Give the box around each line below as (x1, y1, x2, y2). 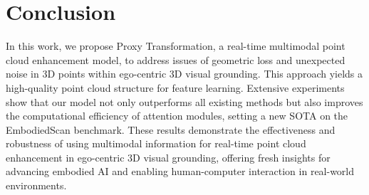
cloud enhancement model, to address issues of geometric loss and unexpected (6, 52, 345, 67)
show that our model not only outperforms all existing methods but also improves (6, 94, 363, 109)
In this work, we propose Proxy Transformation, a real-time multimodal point (6, 38, 345, 53)
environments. (6, 178, 67, 193)
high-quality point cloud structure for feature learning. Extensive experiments (6, 80, 345, 95)
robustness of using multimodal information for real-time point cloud (6, 136, 306, 151)
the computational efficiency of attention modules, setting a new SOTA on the (6, 108, 348, 123)
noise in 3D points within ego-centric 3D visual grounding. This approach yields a (6, 66, 363, 81)
